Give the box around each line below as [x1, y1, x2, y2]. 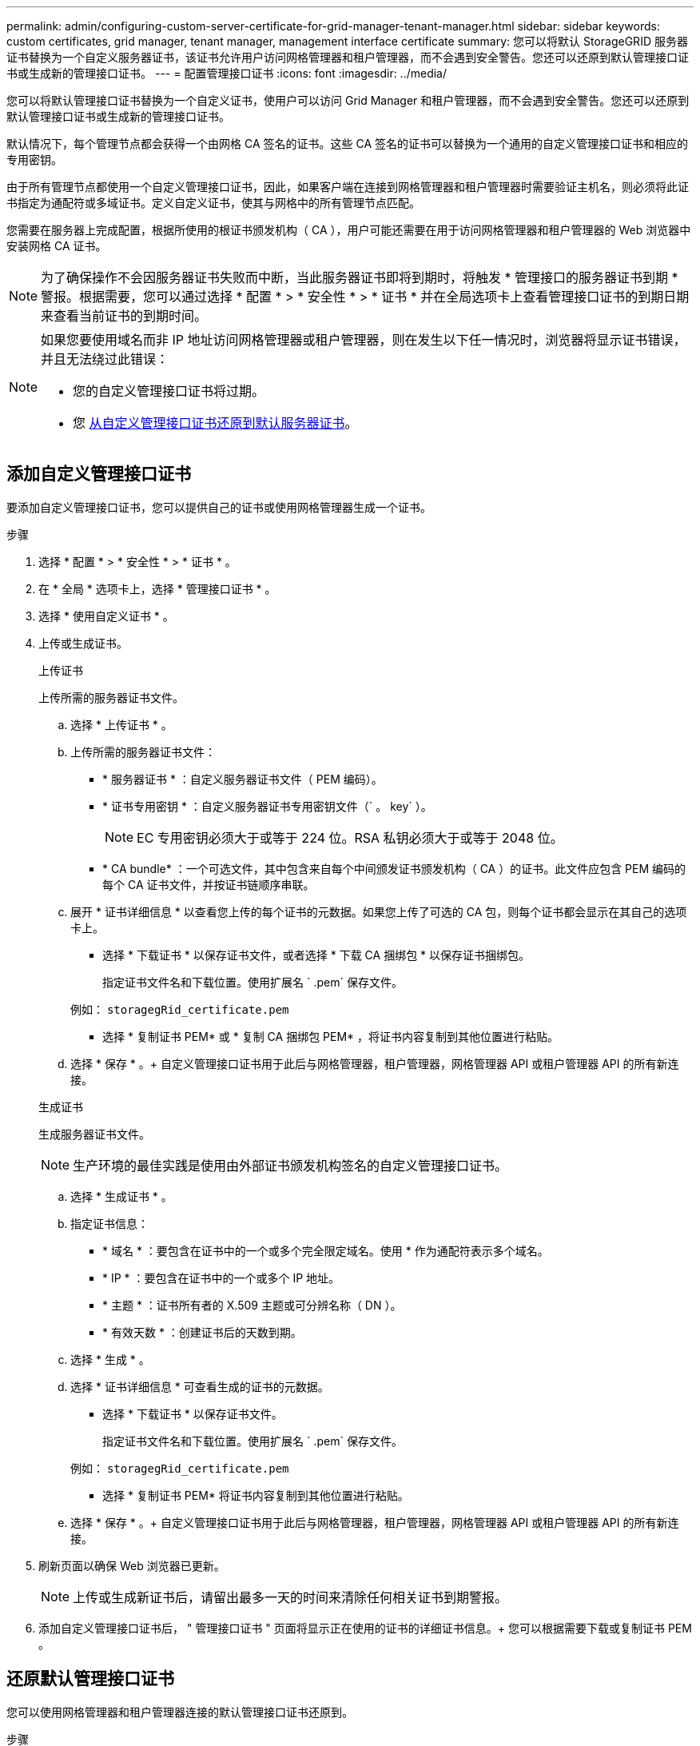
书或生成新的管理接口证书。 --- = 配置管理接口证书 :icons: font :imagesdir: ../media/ [6, 66, 447, 80]
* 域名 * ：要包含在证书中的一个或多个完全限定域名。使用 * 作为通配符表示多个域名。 [102, 1243, 549, 1258]
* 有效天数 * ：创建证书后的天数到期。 [102, 1325, 302, 1339]
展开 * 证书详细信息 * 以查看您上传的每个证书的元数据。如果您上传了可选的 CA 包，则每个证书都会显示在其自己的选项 [70, 904, 687, 919]
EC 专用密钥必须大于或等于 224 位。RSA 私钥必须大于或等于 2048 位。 [137, 829, 563, 846]
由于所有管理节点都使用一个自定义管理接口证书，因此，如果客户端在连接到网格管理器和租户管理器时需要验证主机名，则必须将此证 [6, 180, 689, 193]
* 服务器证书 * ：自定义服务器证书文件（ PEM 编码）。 [102, 771, 383, 786]
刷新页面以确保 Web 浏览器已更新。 [38, 1558, 225, 1573]
